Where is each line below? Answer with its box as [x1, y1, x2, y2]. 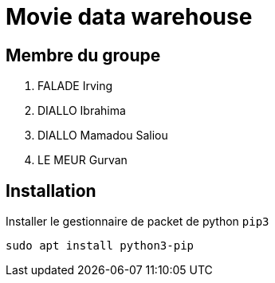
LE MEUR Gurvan [37, 153, 128, 167]
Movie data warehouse [6, 3, 253, 30]
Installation [6, 180, 96, 201]
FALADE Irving [37, 79, 113, 93]
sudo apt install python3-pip [6, 239, 194, 253]
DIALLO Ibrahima [37, 104, 126, 118]
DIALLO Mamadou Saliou [37, 128, 168, 143]
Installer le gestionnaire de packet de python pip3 [6, 214, 269, 229]
